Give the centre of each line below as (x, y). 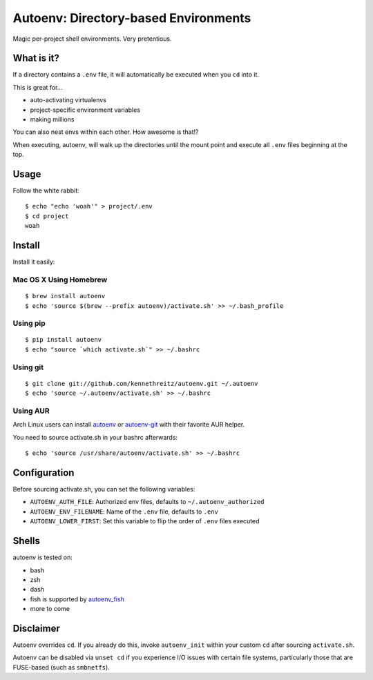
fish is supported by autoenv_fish (77, 599)
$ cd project (47, 216)
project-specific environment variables (85, 110)
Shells (27, 541)
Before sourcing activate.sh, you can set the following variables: (104, 489)
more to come (50, 609)
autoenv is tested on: (42, 557)
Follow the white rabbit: (46, 191)
